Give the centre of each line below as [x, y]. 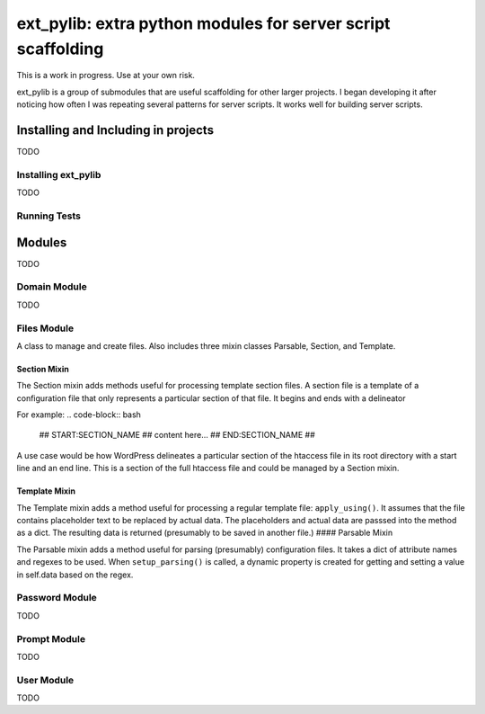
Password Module [57, 598]
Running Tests [48, 216]
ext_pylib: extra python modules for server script [203, 23]
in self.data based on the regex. [75, 575]
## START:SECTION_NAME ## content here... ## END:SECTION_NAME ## [177, 435]
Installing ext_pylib [59, 174]
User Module [45, 680]
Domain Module [52, 287]
